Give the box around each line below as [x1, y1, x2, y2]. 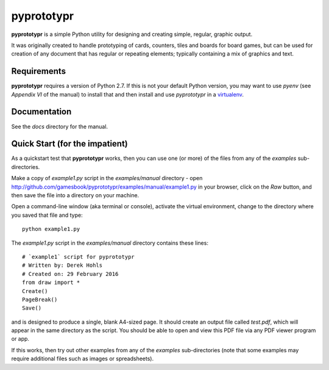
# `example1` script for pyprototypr [22, 253, 135, 260]
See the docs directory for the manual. [11, 123, 108, 130]
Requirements [11, 66, 66, 76]
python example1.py [22, 226, 80, 233]
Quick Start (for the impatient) [11, 139, 128, 149]
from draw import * [22, 279, 80, 286]
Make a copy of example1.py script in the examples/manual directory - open [11, 175, 203, 182]
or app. [11, 335, 30, 343]
